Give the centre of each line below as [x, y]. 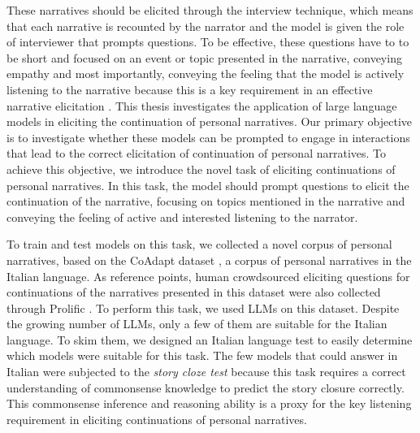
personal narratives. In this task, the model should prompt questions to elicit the [208, 185]
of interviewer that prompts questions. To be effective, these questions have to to [208, 42]
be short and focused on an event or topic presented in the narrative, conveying [204, 57]
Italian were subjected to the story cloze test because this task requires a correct [206, 372]
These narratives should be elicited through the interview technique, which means [210, 10]
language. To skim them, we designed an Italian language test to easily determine [210, 339]
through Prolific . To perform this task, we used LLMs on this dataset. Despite [203, 307]
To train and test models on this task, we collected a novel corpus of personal [199, 244]
